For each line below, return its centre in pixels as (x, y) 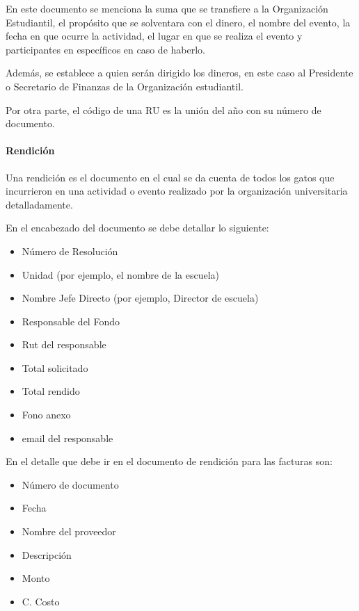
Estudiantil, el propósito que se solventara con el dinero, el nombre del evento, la (178, 22)
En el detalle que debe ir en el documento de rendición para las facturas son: (169, 461)
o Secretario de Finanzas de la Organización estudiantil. (125, 86)
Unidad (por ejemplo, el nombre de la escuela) (121, 274)
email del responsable (67, 438)
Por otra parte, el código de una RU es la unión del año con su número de (163, 109)
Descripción (47, 554)
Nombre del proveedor (69, 531)
